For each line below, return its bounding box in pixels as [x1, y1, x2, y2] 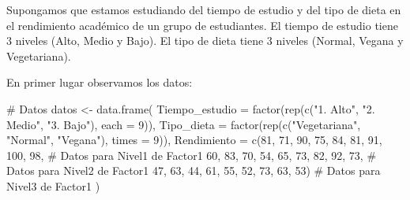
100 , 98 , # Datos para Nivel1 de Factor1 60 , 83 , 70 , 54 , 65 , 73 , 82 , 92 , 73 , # [6, 146, 377, 163]
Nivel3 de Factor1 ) [6, 177, 100, 194]
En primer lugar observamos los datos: [6, 74, 193, 91]
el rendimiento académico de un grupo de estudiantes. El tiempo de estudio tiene [6, 17, 398, 33]
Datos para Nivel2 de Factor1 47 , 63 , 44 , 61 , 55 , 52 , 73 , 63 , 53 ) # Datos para [6, 162, 381, 179]
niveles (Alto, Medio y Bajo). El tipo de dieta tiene [15, 32, 264, 49]
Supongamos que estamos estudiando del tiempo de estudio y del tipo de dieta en [6, 2, 401, 17]
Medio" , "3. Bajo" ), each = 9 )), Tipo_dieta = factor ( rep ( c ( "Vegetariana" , [6, 116, 361, 132]
